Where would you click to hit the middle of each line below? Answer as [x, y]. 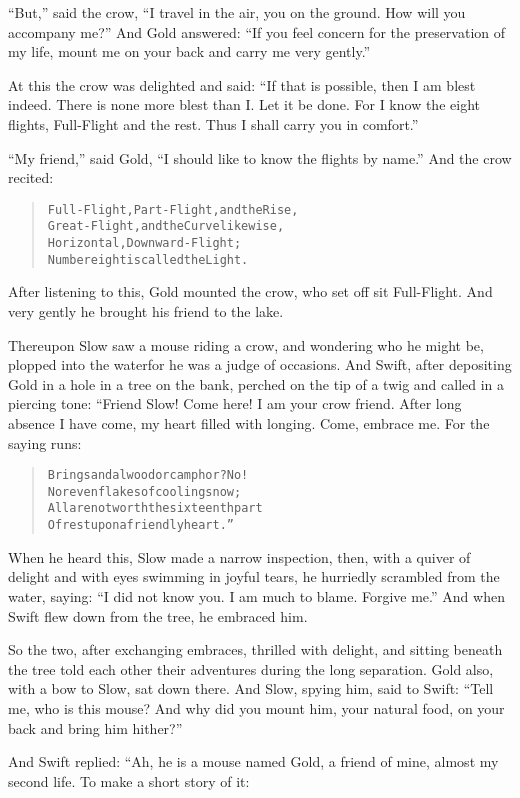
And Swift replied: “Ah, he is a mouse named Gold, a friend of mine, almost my [253, 761]
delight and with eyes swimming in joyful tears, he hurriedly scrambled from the [254, 576]
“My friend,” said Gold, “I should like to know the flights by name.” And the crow [260, 157]
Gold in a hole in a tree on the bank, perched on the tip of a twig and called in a [256, 383]
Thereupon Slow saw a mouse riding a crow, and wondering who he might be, [246, 344]
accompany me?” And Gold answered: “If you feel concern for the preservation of [257, 31]
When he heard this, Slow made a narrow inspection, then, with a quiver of [239, 556]
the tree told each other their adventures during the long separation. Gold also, [251, 668]
